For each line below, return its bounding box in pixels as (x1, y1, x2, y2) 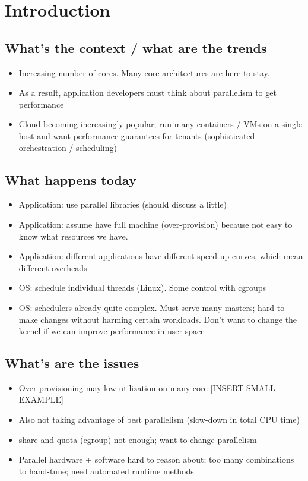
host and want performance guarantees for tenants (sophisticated (18, 129, 255, 142)
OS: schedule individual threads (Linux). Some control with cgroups (18, 281, 266, 294)
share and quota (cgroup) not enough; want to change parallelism (18, 433, 257, 445)
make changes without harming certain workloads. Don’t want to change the (18, 313, 297, 325)
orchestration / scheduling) (18, 141, 117, 153)
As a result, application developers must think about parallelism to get (18, 86, 277, 99)
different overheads (18, 261, 87, 273)
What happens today (5, 170, 136, 188)
